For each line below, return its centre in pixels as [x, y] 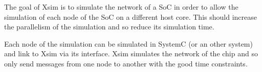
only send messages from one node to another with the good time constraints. [126, 63]
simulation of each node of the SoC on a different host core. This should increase [130, 16]
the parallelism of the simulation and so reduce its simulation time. [109, 27]
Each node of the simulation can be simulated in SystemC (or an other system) [128, 43]
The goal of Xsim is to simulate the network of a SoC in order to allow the [121, 7]
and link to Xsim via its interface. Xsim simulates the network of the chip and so [131, 53]
